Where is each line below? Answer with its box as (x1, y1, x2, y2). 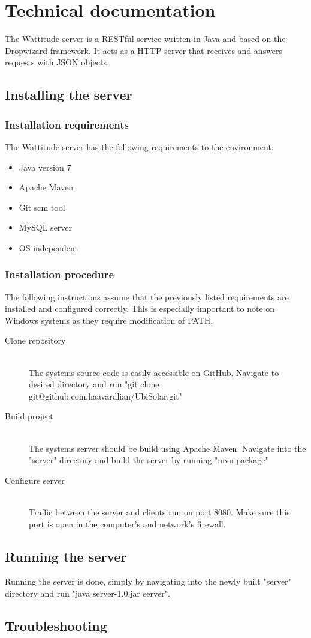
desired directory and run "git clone (29, 378, 159, 390)
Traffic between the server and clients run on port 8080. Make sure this (29, 506, 290, 518)
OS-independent (19, 241, 78, 254)
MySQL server (19, 221, 73, 234)
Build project (5, 410, 53, 422)
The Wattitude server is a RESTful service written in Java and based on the (5, 32, 286, 45)
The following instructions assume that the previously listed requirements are (5, 290, 289, 303)
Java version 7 (19, 160, 71, 173)
